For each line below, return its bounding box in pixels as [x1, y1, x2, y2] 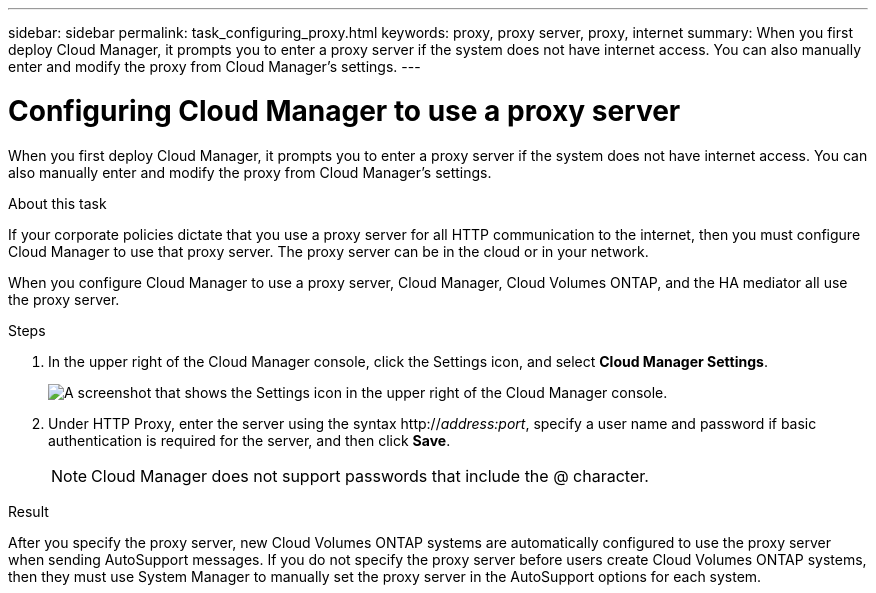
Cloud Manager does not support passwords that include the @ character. [91, 465, 649, 486]
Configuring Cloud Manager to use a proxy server [8, 93, 681, 128]
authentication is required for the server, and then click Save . [48, 431, 451, 449]
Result [8, 502, 49, 520]
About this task [8, 194, 107, 212]
